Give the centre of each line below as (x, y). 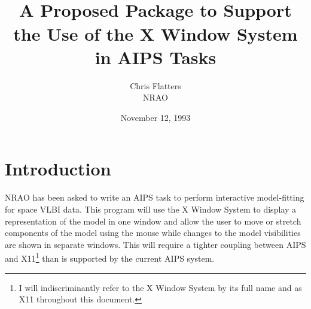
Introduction (58, 169)
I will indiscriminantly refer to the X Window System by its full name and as (160, 287)
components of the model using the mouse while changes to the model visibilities (153, 233)
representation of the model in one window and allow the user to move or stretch (153, 221)
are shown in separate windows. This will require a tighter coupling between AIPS (155, 244)
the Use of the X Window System (155, 33)
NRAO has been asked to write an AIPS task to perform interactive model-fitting (155, 197)
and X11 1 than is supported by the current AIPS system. (110, 257)
